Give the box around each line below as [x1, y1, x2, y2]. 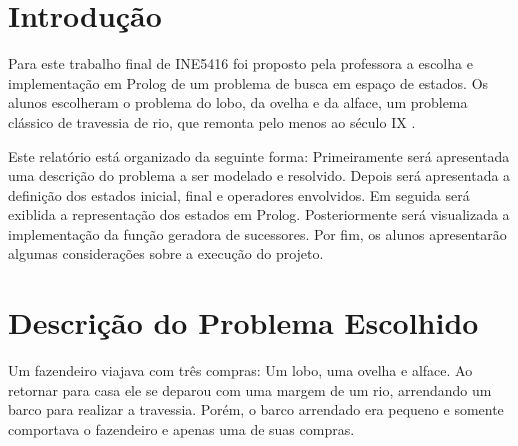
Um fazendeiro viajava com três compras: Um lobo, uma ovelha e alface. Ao [8, 360, 473, 381]
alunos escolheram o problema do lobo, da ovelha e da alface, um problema [8, 92, 468, 113]
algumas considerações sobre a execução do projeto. [8, 243, 324, 264]
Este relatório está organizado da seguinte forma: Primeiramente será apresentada [8, 145, 510, 166]
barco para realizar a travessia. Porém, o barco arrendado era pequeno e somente [8, 399, 504, 420]
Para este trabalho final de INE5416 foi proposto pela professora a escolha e [8, 53, 473, 74]
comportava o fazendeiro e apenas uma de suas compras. [8, 418, 355, 439]
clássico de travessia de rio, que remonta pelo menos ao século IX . [8, 111, 416, 132]
